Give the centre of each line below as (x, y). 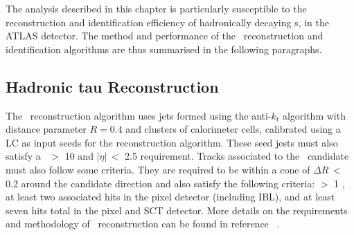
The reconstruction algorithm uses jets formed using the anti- (139, 115)
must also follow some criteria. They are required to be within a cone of (158, 169)
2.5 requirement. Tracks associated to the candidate (237, 156)
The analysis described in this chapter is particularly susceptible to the (156, 8)
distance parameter (46, 129)
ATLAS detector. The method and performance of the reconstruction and (165, 36)
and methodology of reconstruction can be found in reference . (143, 224)
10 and (79, 156)
